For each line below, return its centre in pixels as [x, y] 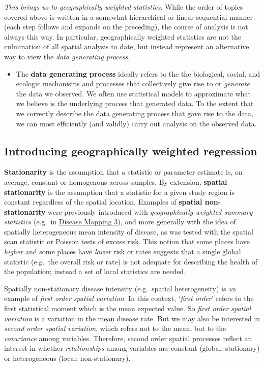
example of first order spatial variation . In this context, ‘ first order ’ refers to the [129, 298]
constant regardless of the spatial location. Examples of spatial [103, 202]
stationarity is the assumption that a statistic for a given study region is [120, 192]
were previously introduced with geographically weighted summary [150, 211]
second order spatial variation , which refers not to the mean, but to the [115, 328]
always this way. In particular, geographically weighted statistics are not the [123, 36]
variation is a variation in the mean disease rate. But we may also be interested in [132, 318]
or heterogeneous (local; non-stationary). [67, 358]
